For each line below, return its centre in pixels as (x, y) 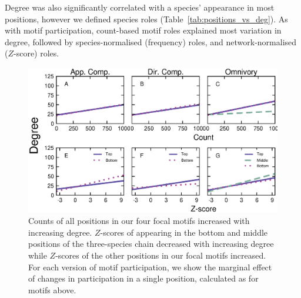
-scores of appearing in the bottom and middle (184, 232)
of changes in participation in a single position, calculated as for (143, 278)
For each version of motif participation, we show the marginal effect (150, 267)
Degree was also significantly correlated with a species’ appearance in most (140, 7)
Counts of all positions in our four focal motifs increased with (139, 221)
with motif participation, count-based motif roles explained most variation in (143, 30)
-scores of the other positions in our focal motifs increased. (161, 255)
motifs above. (52, 289)
